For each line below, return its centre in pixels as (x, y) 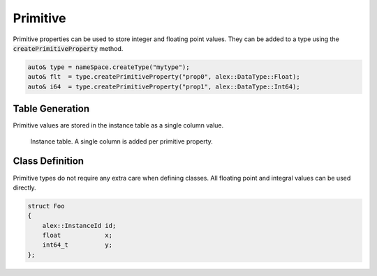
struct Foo (46, 206)
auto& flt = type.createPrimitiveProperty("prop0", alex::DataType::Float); (164, 77)
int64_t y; (77, 245)
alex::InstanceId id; (79, 225)
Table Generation (51, 109)
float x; (77, 236)
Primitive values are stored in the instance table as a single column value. (118, 125)
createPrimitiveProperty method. (68, 48)
